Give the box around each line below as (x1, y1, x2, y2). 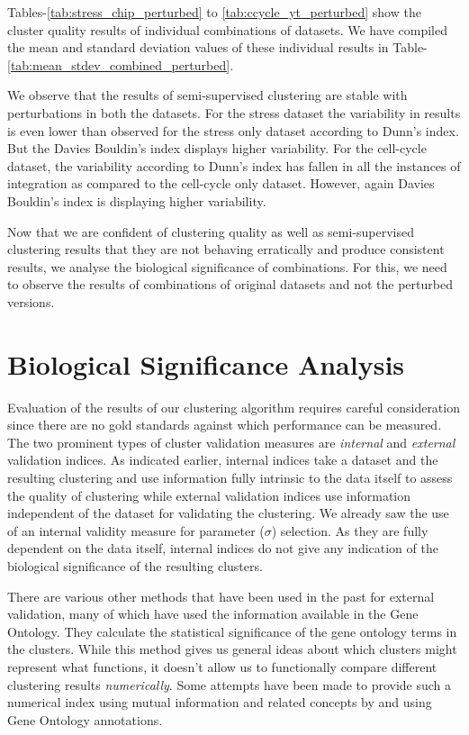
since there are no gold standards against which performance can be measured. (7, 415, 442, 434)
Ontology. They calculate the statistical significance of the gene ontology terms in (7, 622, 457, 640)
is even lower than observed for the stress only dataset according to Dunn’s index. (7, 121, 459, 140)
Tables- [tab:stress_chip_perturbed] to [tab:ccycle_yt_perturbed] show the (7, 3, 421, 21)
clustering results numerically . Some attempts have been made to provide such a (7, 675, 452, 694)
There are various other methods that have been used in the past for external (7, 586, 435, 605)
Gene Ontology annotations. (7, 710, 163, 729)
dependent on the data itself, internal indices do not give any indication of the (7, 539, 438, 558)
